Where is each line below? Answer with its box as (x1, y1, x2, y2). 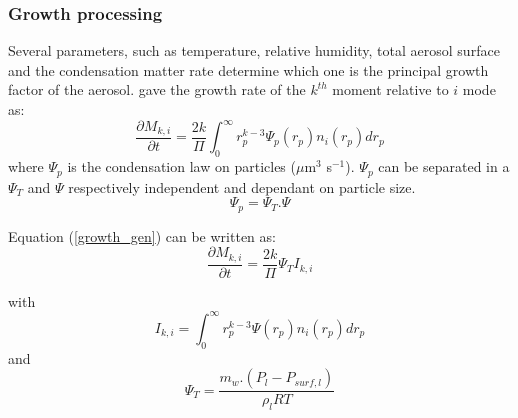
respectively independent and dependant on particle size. (68, 176, 416, 197)
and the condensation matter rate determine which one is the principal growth (8, 59, 489, 80)
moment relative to (332, 79, 449, 100)
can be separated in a (378, 156, 510, 177)
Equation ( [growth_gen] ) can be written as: (8, 225, 276, 246)
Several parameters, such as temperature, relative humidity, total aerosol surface (8, 40, 500, 61)
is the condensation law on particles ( (67, 156, 296, 177)
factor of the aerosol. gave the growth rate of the (8, 79, 306, 100)
